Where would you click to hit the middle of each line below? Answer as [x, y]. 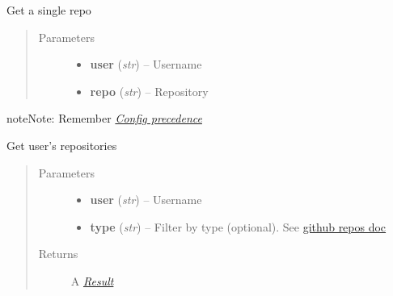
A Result [92, 280]
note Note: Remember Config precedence [104, 118]
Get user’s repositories [62, 145]
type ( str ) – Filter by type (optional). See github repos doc [238, 226]
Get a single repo [49, 10]
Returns [58, 254]
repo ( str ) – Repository [149, 91]
